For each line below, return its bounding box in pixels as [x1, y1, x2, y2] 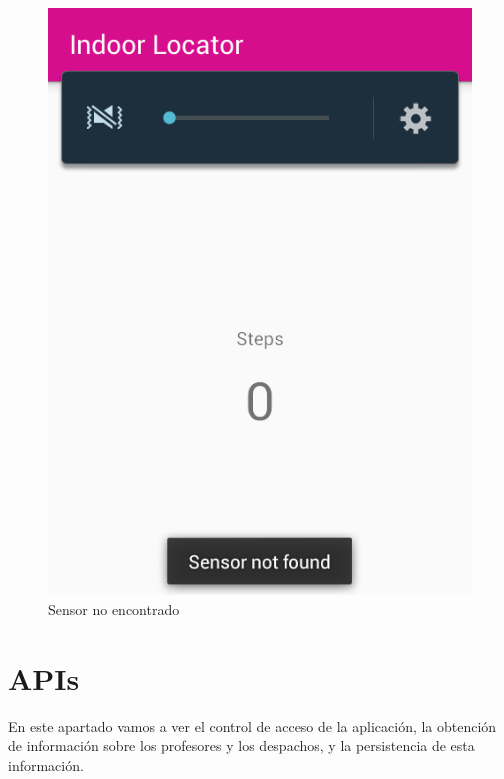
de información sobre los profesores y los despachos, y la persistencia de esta [8, 735, 475, 756]
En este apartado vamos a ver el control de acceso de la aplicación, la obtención [8, 715, 497, 736]
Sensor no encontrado [48, 599, 180, 619]
